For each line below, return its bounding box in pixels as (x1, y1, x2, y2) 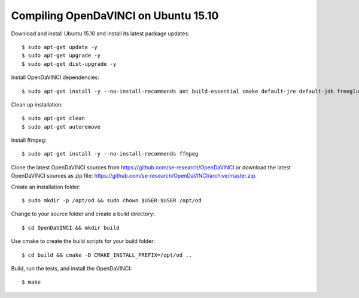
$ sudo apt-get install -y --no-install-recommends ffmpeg (22, 150, 199, 157)
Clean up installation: (11, 101, 63, 108)
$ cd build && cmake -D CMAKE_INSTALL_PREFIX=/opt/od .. (22, 251, 193, 259)
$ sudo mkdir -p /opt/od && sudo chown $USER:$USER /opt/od (22, 197, 202, 204)
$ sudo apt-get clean (22, 115, 85, 122)
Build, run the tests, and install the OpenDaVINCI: (11, 264, 132, 272)
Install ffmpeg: (11, 136, 47, 144)
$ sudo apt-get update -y (22, 44, 98, 50)
